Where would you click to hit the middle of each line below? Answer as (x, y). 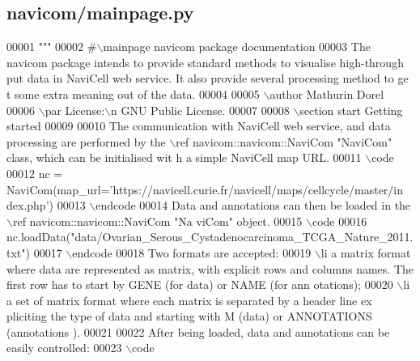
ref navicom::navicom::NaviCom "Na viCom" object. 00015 (157, 221)
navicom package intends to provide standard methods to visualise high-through (205, 62)
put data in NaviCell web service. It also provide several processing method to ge (208, 78)
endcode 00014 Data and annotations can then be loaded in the (253, 205)
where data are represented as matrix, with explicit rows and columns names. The (210, 268)
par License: (75, 110)
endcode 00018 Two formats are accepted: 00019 (192, 252)
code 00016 (339, 221)
